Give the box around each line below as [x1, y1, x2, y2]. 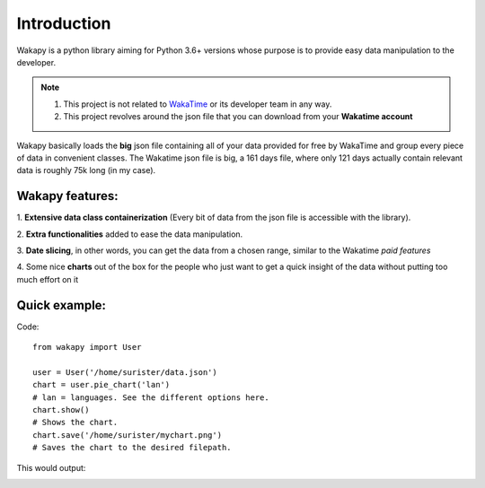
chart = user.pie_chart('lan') [32, 379, 171, 390]
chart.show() [32, 405, 90, 414]
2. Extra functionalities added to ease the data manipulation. [16, 229, 243, 240]
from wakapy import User [32, 342, 142, 353]
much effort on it [16, 274, 79, 284]
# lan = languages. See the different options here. [32, 392, 269, 403]
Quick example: [16, 297, 107, 313]
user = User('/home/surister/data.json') [32, 367, 217, 377]
